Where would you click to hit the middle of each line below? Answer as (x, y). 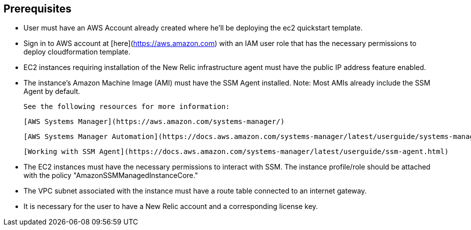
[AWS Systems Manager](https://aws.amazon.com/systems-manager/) (154, 122)
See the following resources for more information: (127, 107)
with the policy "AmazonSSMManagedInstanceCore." (111, 175)
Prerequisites (37, 9)
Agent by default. (52, 91)
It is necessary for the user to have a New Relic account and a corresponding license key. (171, 206)
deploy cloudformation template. (77, 52)
